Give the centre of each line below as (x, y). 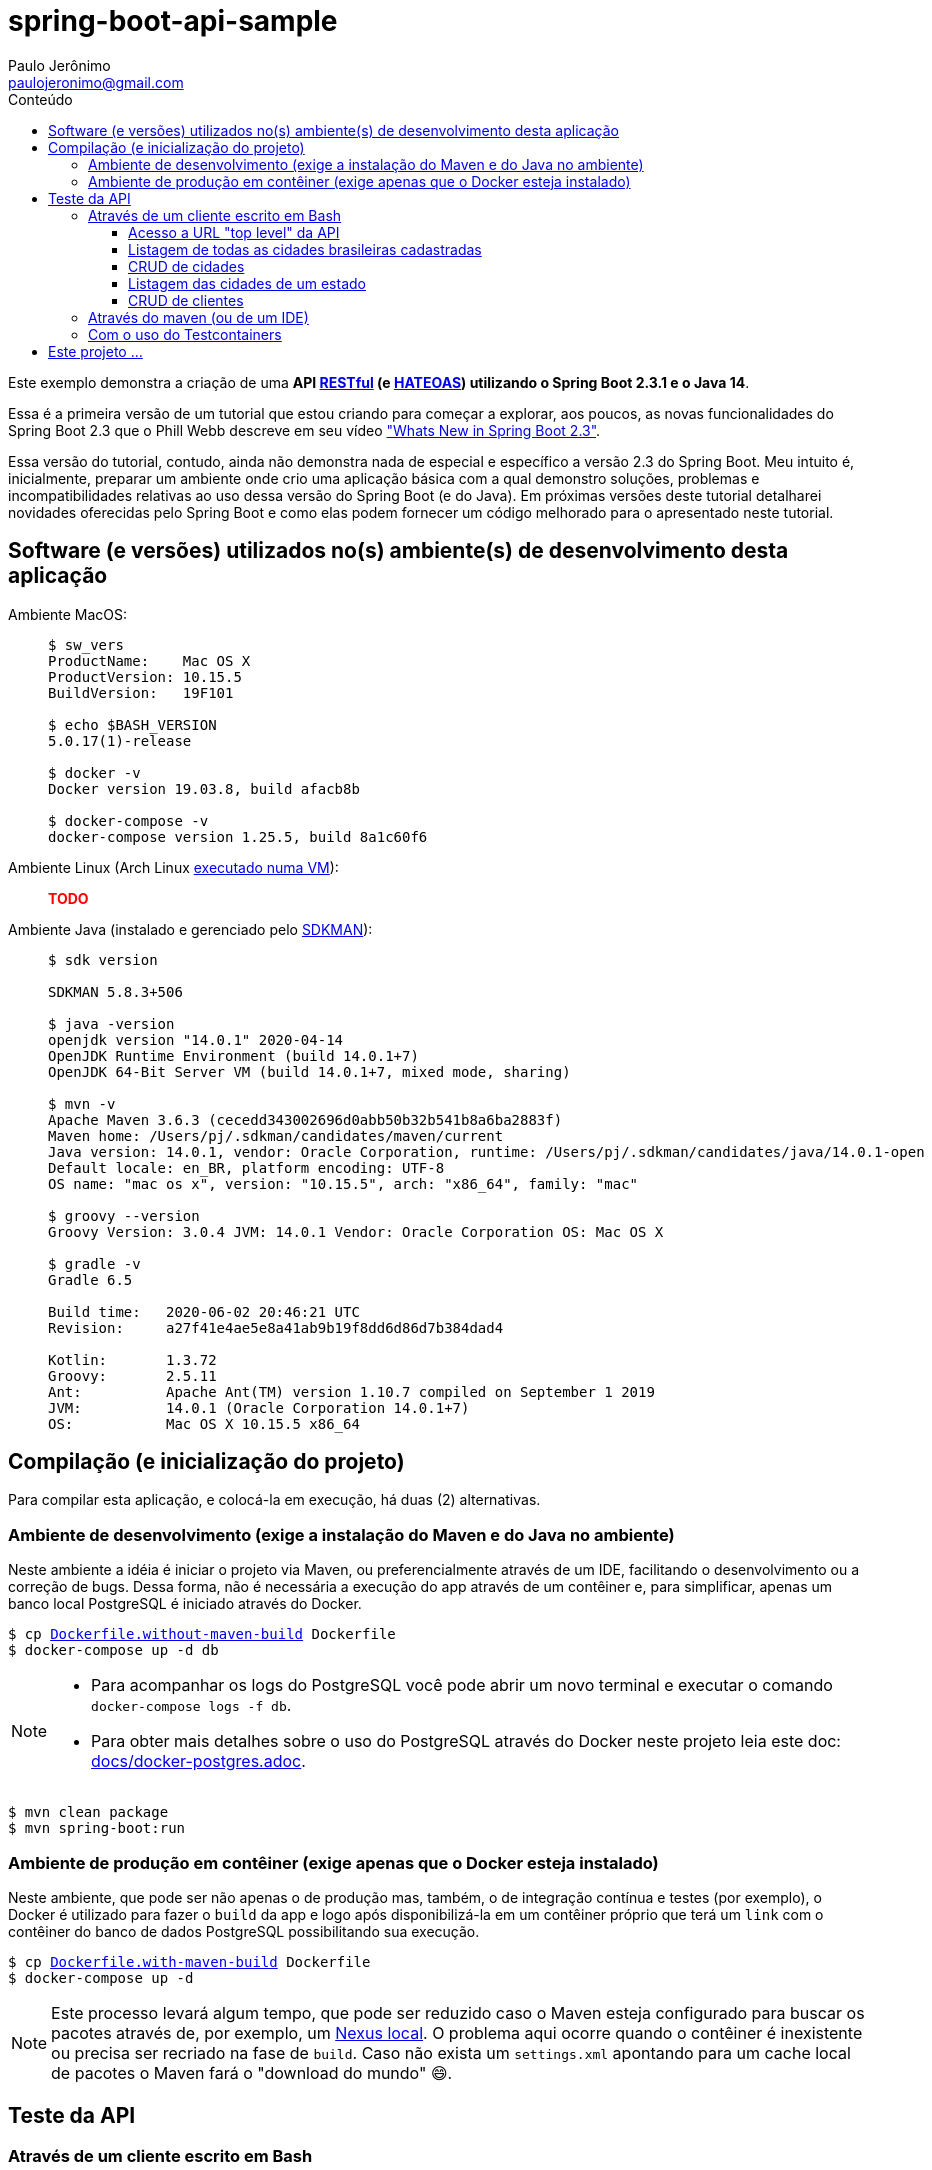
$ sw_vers (86, 644)
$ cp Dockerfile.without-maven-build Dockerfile (202, 1634)
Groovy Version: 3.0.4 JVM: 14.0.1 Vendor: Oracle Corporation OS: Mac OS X (356, 1231)
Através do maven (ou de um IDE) (198, 317)
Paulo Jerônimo (59, 65)
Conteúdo (40, 99)
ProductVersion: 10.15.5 (145, 676)
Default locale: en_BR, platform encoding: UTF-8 (246, 1167)
